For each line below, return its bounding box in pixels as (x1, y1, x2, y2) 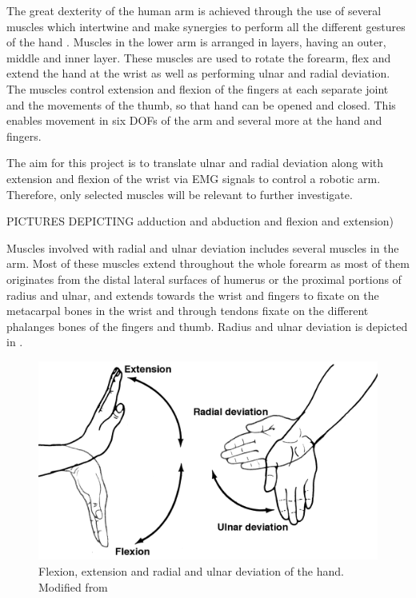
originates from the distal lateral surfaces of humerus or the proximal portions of (6, 270, 402, 287)
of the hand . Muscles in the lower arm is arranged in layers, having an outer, (6, 34, 386, 50)
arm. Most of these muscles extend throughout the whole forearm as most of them (6, 255, 410, 272)
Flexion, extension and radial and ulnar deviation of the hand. (38, 562, 344, 579)
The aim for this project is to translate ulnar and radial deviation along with (6, 154, 384, 171)
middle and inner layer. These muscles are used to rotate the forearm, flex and (6, 49, 391, 66)
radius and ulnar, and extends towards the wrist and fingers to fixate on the (6, 286, 379, 303)
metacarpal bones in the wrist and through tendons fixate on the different (6, 302, 369, 319)
